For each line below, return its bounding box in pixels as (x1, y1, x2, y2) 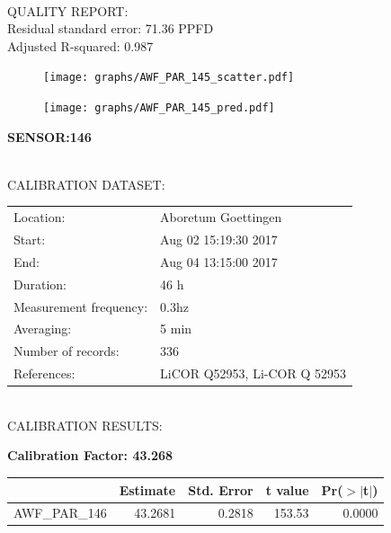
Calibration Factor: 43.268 (7, 446, 173, 465)
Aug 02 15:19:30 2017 (160, 230, 278, 249)
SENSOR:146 (7, 127, 92, 146)
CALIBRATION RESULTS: (7, 415, 163, 434)
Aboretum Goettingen (160, 208, 282, 227)
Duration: (13, 274, 67, 293)
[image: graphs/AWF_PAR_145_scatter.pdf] (43, 71, 295, 84)
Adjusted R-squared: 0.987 (7, 36, 154, 55)
